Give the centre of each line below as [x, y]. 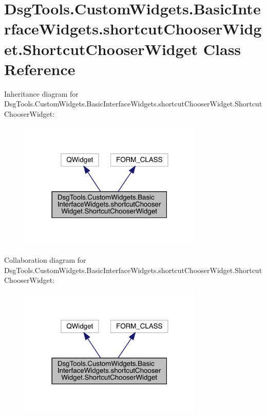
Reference [40, 69]
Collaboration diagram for [45, 260]
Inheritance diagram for [41, 93]
